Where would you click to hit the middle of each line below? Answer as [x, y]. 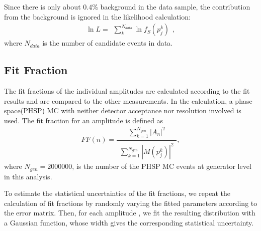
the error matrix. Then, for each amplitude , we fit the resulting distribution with [130, 213]
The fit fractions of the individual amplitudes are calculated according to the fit [127, 91]
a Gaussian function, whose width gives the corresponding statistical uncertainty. [129, 222]
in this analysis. [28, 176]
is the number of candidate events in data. [108, 43]
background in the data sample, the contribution [175, 7]
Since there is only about [42, 7]
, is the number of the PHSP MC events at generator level [162, 166]
